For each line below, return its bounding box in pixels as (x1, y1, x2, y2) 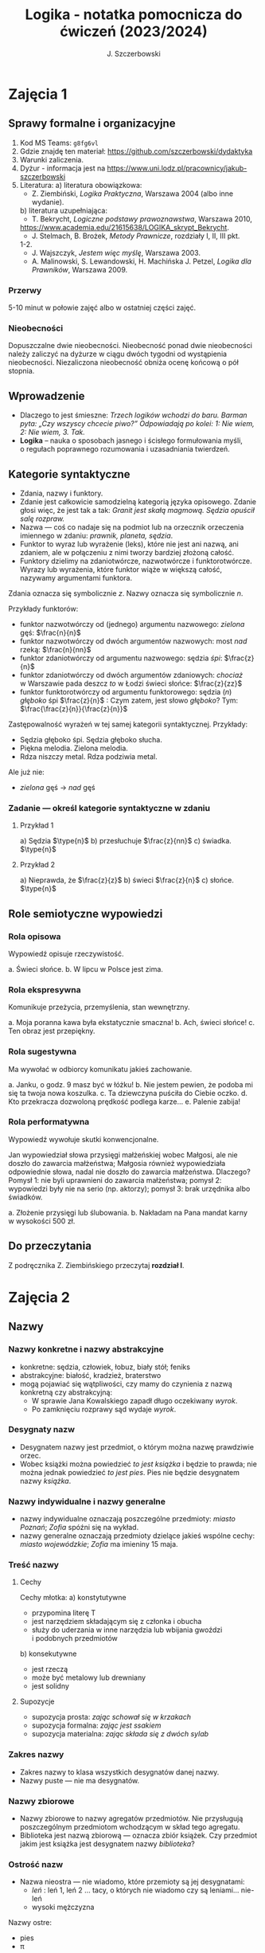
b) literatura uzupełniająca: (19, 205, 107, 215)
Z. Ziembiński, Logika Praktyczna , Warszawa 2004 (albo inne (31, 189, 233, 198)
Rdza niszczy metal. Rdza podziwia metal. (19, 751, 158, 761)
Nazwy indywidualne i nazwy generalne (8, 1496, 166, 1507)
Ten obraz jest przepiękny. (8, 1026, 95, 1036)
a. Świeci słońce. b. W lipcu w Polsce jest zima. (8, 964, 163, 973)
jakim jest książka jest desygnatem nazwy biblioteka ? (19, 1839, 195, 1849)
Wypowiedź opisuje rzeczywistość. (8, 949, 124, 958)
